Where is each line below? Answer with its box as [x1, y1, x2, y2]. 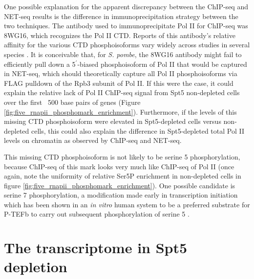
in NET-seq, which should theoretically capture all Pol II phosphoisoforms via [4, 68, 237, 79]
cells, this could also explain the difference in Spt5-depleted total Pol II [31, 125, 245, 136]
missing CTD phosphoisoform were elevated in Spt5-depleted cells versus [4, 116, 221, 126]
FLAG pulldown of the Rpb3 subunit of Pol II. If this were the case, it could [4, 78, 233, 88]
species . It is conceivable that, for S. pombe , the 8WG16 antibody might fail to [4, 49, 242, 59]
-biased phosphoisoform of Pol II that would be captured [77, 59, 247, 69]
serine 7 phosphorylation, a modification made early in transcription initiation [4, 190, 238, 200]
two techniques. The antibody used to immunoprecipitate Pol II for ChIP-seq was [4, 20, 248, 31]
